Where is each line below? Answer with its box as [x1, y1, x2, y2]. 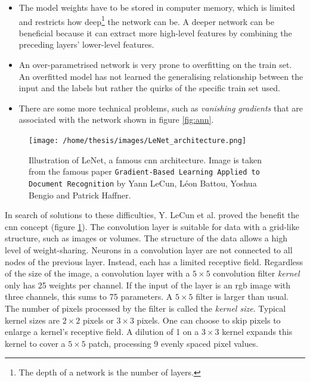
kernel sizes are [5, 313, 60, 326]
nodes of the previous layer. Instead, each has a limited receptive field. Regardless [5, 255, 303, 268]
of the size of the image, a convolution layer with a [5, 267, 190, 279]
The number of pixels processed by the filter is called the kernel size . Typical [5, 302, 286, 314]
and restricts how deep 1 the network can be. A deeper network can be [18, 13, 274, 27]
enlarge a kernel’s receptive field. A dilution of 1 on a [5, 325, 199, 338]
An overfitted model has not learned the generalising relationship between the [18, 70, 303, 82]
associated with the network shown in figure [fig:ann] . [18, 113, 214, 126]
